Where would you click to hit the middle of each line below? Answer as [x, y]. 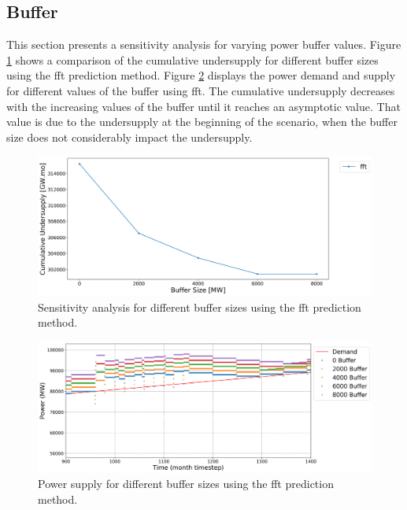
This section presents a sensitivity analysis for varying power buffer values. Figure [204, 44]
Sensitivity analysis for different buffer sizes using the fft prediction [200, 307]
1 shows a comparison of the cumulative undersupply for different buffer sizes [192, 59]
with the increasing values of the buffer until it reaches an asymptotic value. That [203, 106]
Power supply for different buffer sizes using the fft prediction [186, 484]
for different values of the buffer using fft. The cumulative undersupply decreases [201, 90]
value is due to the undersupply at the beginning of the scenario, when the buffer [202, 122]
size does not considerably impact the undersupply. [129, 137]
